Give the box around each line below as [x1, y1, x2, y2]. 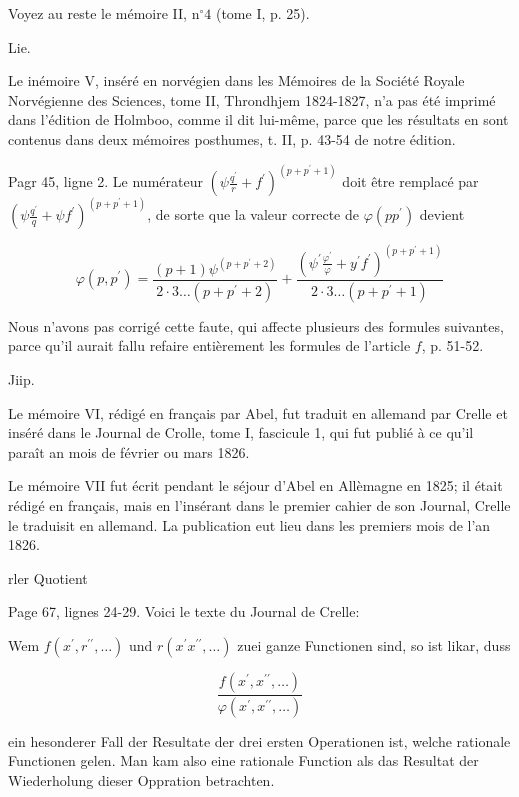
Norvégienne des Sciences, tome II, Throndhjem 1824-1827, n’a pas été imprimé [8, 89, 496, 110]
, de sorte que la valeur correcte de [147, 204, 359, 225]
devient [419, 204, 465, 225]
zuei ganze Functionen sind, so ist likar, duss [237, 634, 511, 655]
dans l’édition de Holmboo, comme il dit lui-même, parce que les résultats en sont [8, 109, 509, 130]
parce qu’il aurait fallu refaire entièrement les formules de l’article [8, 335, 411, 356]
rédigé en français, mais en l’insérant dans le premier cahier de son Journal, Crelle [8, 494, 511, 515]
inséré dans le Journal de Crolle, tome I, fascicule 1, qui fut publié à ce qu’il [8, 422, 474, 443]
